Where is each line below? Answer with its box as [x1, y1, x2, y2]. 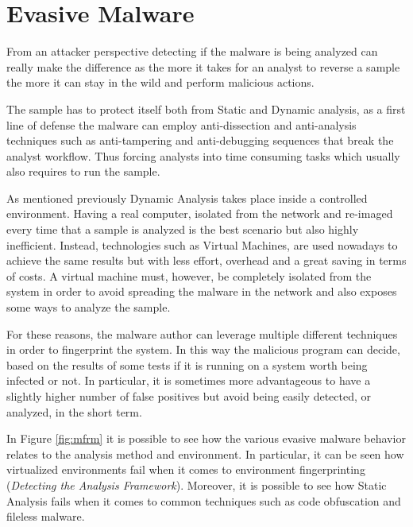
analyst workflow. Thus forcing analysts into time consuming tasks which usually [6, 147, 400, 164]
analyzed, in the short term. [6, 403, 142, 420]
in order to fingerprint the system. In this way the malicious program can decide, [6, 341, 400, 358]
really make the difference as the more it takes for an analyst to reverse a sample [6, 58, 400, 75]
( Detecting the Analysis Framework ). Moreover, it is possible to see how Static [6, 476, 387, 493]
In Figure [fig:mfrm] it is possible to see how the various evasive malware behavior [6, 430, 406, 447]
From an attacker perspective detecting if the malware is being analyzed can [6, 43, 378, 60]
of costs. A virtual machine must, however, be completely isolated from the [6, 267, 372, 284]
